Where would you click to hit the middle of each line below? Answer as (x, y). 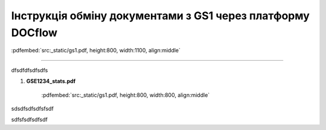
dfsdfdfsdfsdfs (30, 70)
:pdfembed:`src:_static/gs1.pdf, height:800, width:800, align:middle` (126, 95)
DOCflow (34, 32)
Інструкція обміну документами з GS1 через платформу (161, 16)
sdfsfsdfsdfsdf (29, 120)
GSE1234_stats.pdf (51, 81)
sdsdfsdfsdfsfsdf (32, 108)
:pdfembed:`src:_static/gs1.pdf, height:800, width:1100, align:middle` (96, 51)
